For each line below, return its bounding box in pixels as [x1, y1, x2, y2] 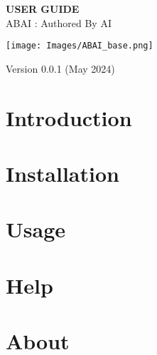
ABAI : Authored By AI [6, 15, 112, 30]
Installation [6, 159, 119, 187]
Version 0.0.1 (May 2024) [6, 61, 115, 76]
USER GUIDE [6, 1, 80, 16]
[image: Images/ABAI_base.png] [6, 41, 153, 51]
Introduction [6, 103, 132, 132]
